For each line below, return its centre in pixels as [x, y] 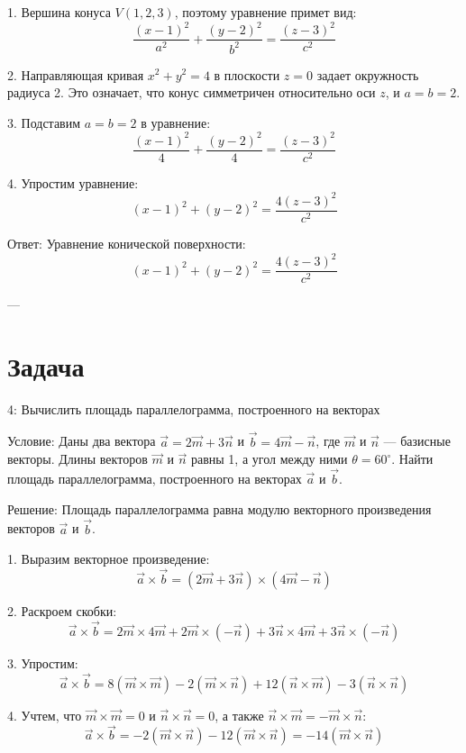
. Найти [412, 459]
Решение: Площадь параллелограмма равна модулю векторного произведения [219, 508]
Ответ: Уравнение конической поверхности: [127, 243]
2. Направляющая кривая [76, 74]
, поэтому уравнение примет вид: [265, 12]
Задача [46, 365]
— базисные [417, 441]
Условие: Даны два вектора [82, 441]
